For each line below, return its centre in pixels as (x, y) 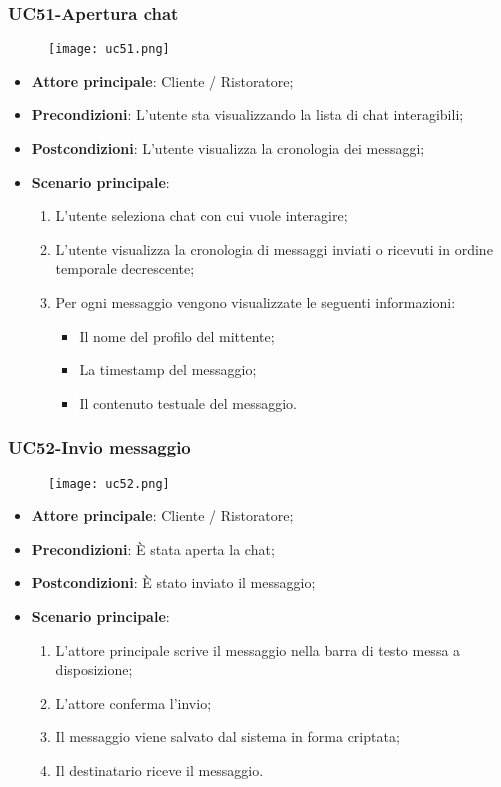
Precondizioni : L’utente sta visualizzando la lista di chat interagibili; (247, 114)
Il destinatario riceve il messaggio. (159, 770)
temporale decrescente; (125, 268)
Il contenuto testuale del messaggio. (188, 402)
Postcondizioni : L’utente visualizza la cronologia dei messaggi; (228, 148)
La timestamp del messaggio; (168, 369)
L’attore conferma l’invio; (133, 702)
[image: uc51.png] (109, 49)
